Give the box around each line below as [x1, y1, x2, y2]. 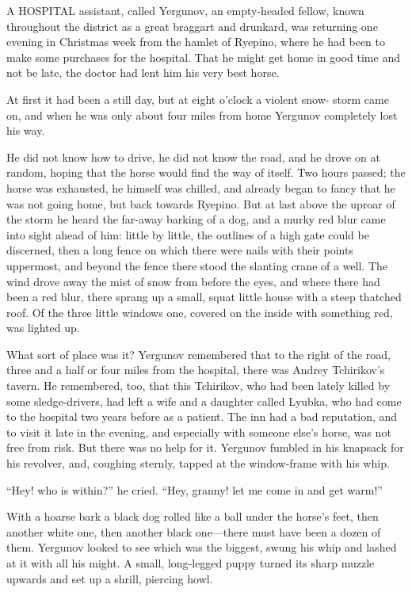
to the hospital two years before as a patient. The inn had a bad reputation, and [6, 408, 398, 425]
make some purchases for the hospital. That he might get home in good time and [6, 48, 400, 65]
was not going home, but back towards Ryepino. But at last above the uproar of [6, 195, 395, 212]
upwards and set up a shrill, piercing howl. [6, 570, 213, 586]
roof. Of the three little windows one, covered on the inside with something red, [6, 304, 393, 320]
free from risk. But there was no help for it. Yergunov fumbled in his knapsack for [6, 439, 404, 456]
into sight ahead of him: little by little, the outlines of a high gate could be [6, 226, 369, 243]
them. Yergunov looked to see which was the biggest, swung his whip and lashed [6, 539, 397, 556]
